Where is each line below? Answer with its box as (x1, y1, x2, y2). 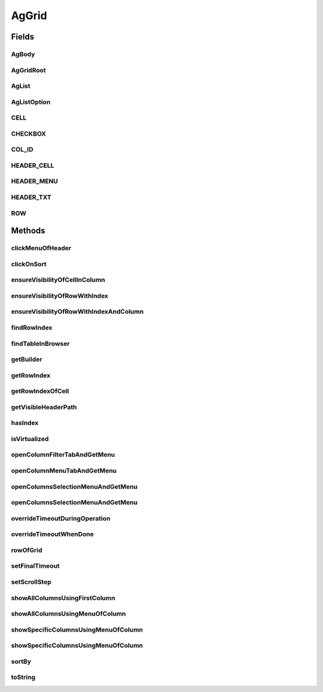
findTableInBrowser (11, 339, 70, 348)
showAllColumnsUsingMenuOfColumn (11, 610, 126, 618)
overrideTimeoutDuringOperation (11, 514, 111, 522)
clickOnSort (11, 260, 47, 268)
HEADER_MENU (11, 177, 58, 185)
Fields (11, 32, 35, 42)
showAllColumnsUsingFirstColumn (11, 593, 115, 602)
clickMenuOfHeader (11, 244, 72, 252)
